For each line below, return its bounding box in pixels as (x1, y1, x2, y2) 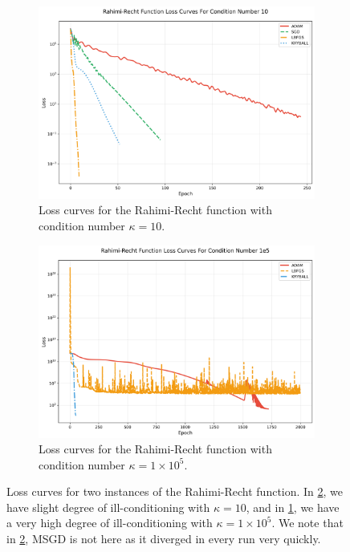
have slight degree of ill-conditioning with (6, 498, 210, 515)
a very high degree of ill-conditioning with (6, 514, 213, 531)
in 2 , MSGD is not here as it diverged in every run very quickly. (6, 530, 321, 547)
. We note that (271, 514, 344, 531)
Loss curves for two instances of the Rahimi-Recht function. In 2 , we (6, 483, 344, 500)
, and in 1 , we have (246, 498, 340, 515)
